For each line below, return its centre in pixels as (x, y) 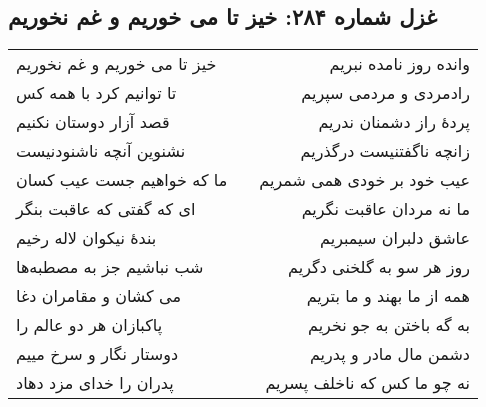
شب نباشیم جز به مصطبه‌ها (110, 267)
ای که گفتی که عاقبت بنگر (106, 209)
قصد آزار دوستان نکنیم (93, 122)
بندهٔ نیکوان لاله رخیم (86, 238)
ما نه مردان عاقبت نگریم (385, 209)
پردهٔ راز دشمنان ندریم (394, 122)
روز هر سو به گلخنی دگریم (379, 267)
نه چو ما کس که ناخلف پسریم (367, 383)
